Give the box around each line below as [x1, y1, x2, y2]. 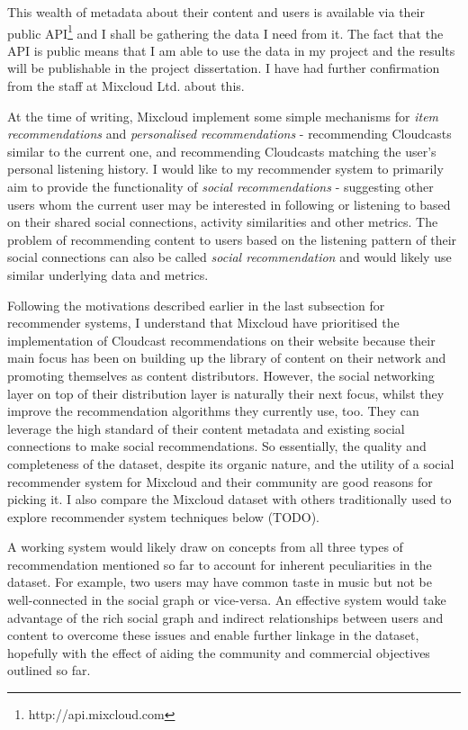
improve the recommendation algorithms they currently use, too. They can [7, 401, 419, 420]
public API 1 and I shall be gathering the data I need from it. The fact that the [7, 21, 444, 42]
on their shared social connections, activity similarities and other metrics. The [7, 212, 438, 231]
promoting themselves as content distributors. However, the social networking [7, 365, 435, 384]
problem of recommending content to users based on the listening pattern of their [7, 230, 457, 248]
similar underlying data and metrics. [7, 265, 209, 284]
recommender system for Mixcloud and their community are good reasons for [7, 472, 433, 491]
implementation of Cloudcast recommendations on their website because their [7, 330, 436, 349]
